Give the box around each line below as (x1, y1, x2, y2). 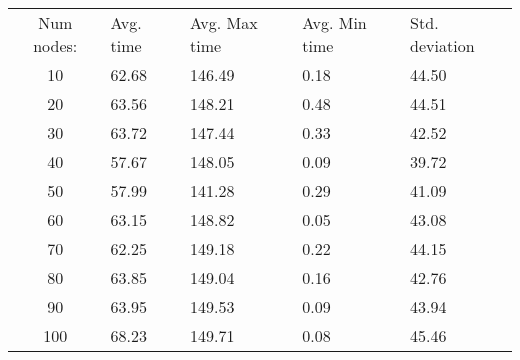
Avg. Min (302, 11, 367, 34)
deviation (410, 34, 475, 57)
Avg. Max (190, 11, 258, 34)
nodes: (33, 34, 78, 57)
